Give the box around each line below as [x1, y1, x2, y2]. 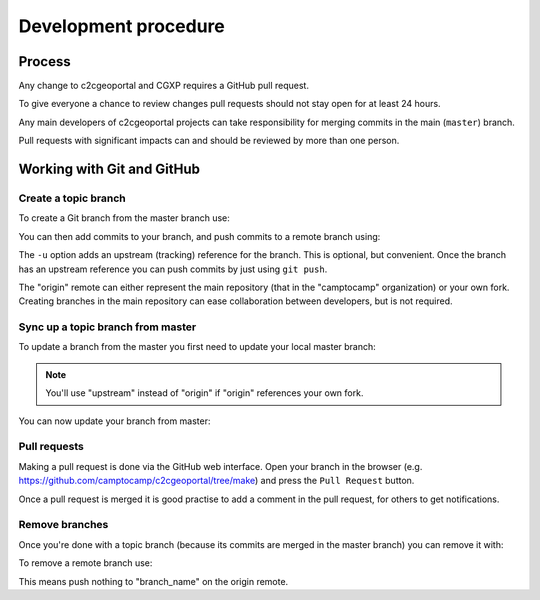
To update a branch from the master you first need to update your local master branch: [18, 341, 377, 353]
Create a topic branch [18, 191, 126, 205]
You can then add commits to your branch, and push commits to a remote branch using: [18, 230, 381, 242]
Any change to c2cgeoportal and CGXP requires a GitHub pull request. [18, 80, 310, 92]
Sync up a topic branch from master [18, 320, 197, 334]
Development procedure [18, 15, 225, 37]
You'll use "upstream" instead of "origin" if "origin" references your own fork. [45, 387, 364, 399]
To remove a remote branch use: [18, 557, 153, 569]
